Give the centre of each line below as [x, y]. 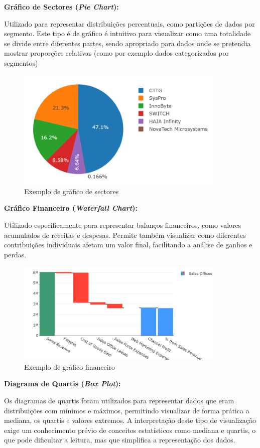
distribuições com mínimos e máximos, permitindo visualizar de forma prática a [127, 410]
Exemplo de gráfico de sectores [72, 191]
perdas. [15, 254]
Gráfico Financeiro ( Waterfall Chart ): [71, 208]
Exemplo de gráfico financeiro [70, 366]
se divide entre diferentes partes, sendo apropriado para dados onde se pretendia [127, 43]
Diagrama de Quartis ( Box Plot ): [62, 384]
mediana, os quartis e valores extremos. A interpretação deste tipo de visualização [130, 420]
